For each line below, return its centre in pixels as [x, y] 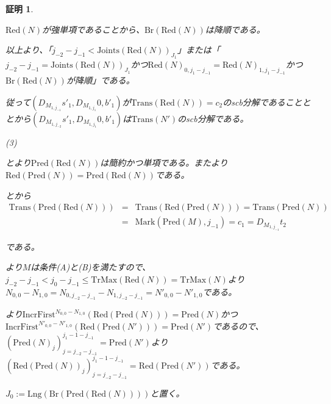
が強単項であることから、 [93, 29]
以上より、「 [29, 50]
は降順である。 [235, 29]
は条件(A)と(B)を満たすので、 [91, 267]
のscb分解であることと [267, 102]
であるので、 [238, 326]
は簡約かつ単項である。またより [164, 163]
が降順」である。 [100, 80]
